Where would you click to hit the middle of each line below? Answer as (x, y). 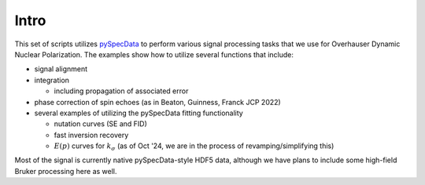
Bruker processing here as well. (66, 171)
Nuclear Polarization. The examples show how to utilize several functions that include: (154, 54)
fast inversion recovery (91, 135)
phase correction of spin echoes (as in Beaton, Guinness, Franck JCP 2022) (157, 102)
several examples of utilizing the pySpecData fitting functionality (139, 113)
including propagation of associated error (121, 91)
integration (52, 80)
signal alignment (61, 69)
